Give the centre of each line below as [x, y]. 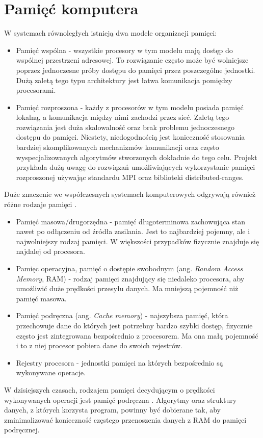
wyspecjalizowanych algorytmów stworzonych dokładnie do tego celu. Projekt [137, 157]
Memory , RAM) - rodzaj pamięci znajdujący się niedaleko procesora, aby [130, 278]
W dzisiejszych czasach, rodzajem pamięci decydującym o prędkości [110, 389]
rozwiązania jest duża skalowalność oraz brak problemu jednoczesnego [125, 127]
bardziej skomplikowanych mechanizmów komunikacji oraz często [117, 147]
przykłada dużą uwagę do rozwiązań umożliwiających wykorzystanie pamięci [136, 167]
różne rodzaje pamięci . [41, 204]
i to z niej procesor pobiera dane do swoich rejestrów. [99, 345]
